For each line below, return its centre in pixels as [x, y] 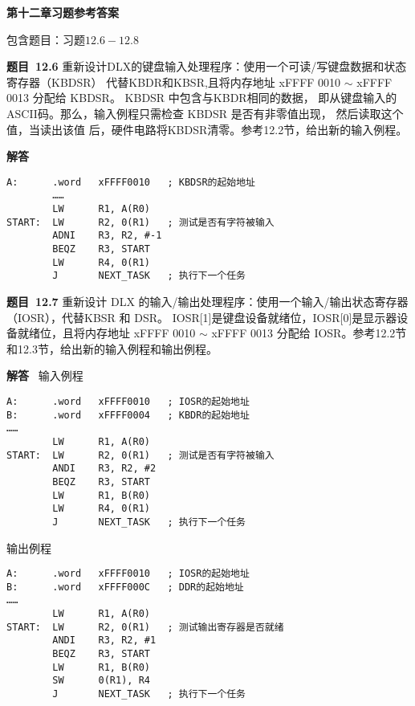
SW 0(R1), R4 [101, 681]
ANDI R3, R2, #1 [104, 641]
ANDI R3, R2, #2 [104, 469]
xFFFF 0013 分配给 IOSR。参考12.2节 [309, 333]
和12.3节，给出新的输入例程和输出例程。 [112, 348]
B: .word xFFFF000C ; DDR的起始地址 [125, 587]
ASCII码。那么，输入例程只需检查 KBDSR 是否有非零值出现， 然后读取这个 [205, 113]
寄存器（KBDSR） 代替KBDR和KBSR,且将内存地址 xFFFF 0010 [174, 82]
